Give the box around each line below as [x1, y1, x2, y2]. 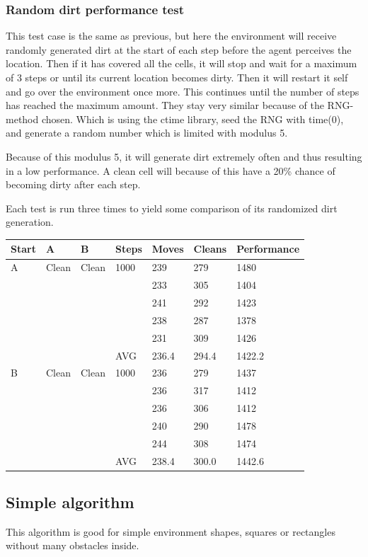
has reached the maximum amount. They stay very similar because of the [6, 98, 324, 113]
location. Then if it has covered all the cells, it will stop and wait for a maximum [6, 56, 357, 71]
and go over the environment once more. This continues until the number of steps [6, 84, 360, 98]
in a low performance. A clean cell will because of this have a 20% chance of [6, 163, 335, 178]
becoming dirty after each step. [6, 177, 141, 192]
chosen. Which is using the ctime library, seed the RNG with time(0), [41, 111, 344, 126]
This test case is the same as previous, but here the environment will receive [6, 28, 337, 43]
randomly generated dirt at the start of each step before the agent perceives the [6, 42, 352, 57]
